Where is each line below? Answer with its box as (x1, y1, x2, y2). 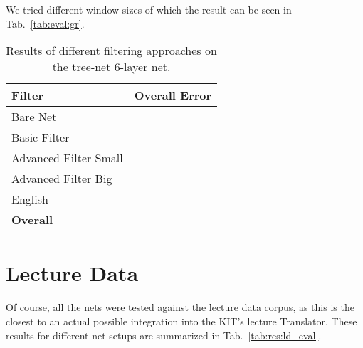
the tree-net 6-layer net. (52, 58, 171, 75)
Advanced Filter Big (11, 170, 112, 187)
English (11, 191, 48, 208)
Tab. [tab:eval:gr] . (6, 16, 85, 31)
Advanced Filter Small (11, 149, 123, 167)
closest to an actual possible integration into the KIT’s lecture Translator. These (6, 313, 357, 328)
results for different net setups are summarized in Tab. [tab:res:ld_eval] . (6, 327, 322, 342)
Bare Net (11, 108, 57, 125)
